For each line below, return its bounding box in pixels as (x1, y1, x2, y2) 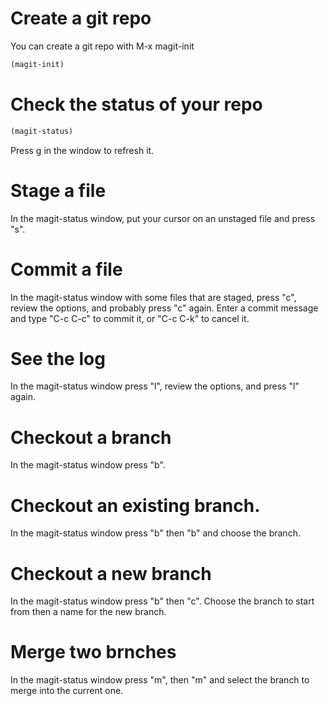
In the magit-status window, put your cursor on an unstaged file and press (10, 212, 316, 224)
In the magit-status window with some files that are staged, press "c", (10, 291, 297, 303)
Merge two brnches (10, 641, 177, 664)
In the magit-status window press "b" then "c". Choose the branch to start (10, 595, 315, 607)
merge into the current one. (10, 685, 124, 697)
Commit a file (10, 258, 123, 281)
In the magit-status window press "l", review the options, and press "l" (10, 380, 300, 392)
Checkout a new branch (10, 562, 212, 585)
